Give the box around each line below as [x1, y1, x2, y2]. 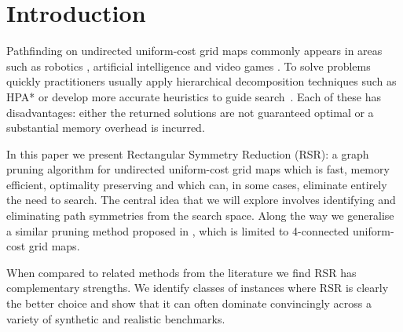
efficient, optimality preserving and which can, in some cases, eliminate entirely [6, 176, 387, 192]
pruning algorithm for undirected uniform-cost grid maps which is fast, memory [6, 161, 390, 177]
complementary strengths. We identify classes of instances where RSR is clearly [6, 279, 389, 296]
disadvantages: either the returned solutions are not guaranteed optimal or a [6, 104, 374, 120]
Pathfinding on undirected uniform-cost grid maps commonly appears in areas [6, 42, 383, 59]
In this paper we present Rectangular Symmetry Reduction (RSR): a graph [6, 145, 369, 162]
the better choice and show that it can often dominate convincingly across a [6, 295, 372, 312]
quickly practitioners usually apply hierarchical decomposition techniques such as [6, 73, 397, 89]
